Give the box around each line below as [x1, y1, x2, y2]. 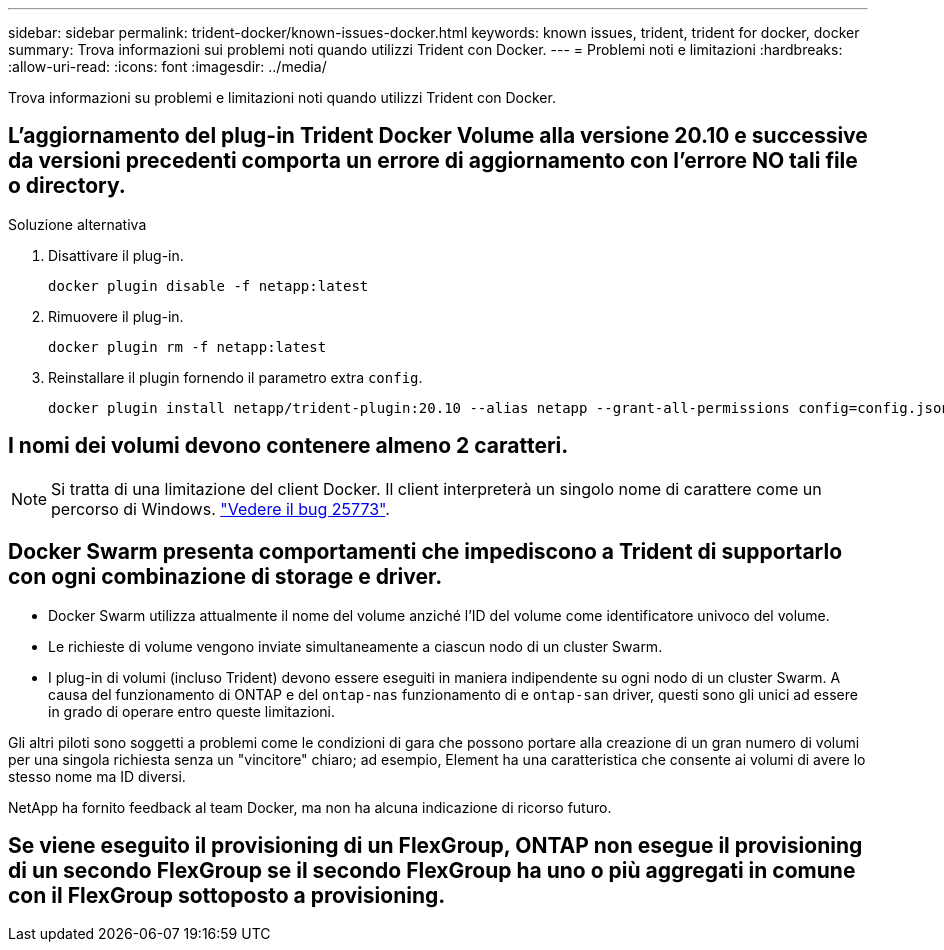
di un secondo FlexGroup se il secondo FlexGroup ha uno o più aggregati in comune [8, 857, 856, 883]
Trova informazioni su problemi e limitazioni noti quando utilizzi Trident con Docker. [8, 89, 556, 106]
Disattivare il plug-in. [48, 246, 184, 264]
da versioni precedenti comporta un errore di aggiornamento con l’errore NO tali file [8, 148, 858, 174]
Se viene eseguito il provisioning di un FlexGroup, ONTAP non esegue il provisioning [8, 832, 863, 858]
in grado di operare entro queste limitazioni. [48, 702, 336, 720]
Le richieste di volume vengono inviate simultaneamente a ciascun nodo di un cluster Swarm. [48, 637, 663, 655]
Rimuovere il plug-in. [48, 307, 184, 325]
